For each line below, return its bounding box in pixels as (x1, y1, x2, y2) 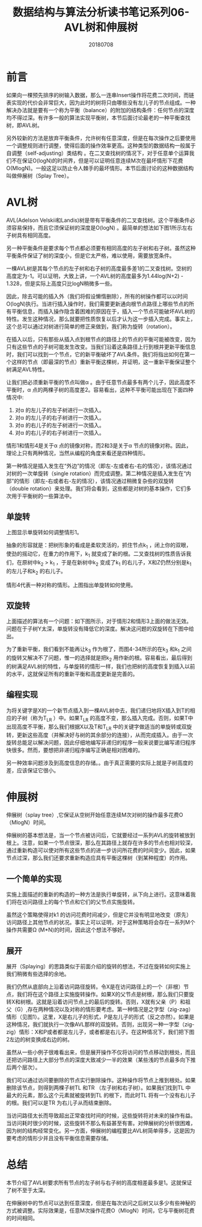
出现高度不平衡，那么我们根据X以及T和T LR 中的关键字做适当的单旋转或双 (6, 723, 187, 731)
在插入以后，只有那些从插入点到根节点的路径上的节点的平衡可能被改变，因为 (6, 335, 196, 342)
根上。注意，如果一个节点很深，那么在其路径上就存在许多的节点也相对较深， (6, 839, 196, 847)
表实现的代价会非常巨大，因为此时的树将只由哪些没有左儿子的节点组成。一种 (6, 99, 196, 106)
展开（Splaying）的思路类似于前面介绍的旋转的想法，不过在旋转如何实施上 (6, 963, 191, 970)
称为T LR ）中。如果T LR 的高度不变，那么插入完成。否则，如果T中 (32, 714, 194, 723)
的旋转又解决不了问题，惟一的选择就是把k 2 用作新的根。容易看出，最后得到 (6, 654, 192, 663)
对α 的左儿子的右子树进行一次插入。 (14, 414, 105, 421)
